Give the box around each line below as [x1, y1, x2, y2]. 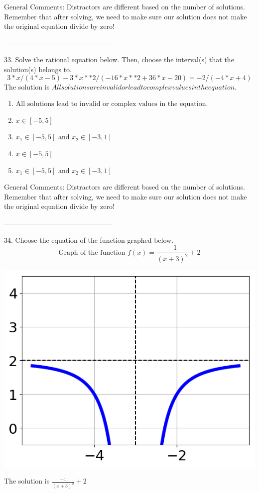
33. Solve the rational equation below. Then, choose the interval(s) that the [4, 54, 234, 65]
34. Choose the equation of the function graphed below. [4, 234, 174, 245]
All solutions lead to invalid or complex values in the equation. [15, 100, 208, 108]
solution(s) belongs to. [4, 64, 72, 74]
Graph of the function [58, 249, 126, 256]
